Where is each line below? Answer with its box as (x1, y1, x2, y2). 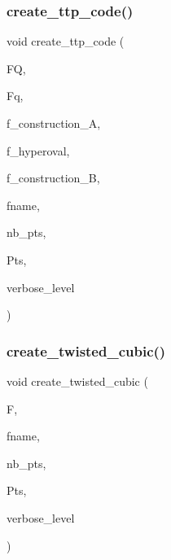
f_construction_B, (7, 169, 100, 186)
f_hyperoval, (7, 142, 70, 159)
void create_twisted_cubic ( (7, 372, 148, 389)
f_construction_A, (7, 115, 101, 131)
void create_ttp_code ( (7, 33, 125, 50)
